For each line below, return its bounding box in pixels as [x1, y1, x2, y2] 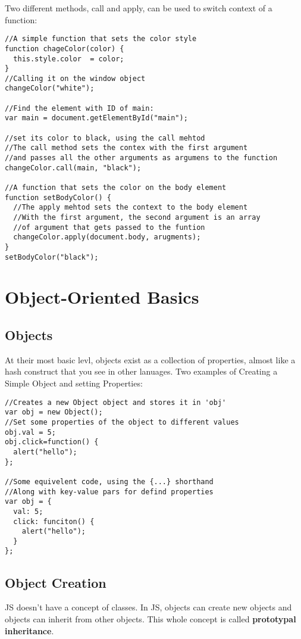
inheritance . [5, 624, 54, 637]
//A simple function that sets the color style [5, 35, 197, 43]
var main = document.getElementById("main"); [5, 114, 188, 123]
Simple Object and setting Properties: [5, 377, 143, 389]
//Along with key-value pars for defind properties [5, 487, 214, 496]
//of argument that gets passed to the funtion [13, 223, 205, 232]
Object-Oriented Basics [5, 285, 199, 309]
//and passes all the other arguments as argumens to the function [5, 154, 278, 163]
